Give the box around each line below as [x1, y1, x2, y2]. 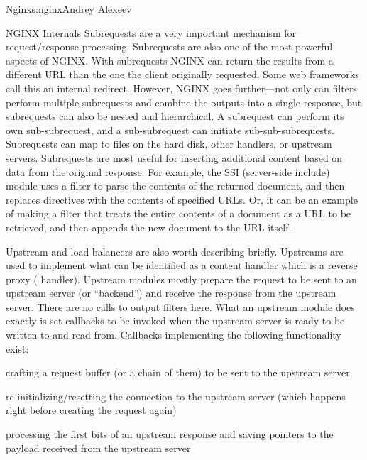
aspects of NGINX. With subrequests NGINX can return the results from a [6, 53, 334, 67]
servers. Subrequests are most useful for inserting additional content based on [6, 150, 343, 165]
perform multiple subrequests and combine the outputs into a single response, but [6, 94, 362, 109]
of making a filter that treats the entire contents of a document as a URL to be [6, 206, 351, 221]
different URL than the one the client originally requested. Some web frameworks [6, 67, 359, 82]
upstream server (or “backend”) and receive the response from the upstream [6, 285, 336, 300]
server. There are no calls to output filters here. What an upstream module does [6, 299, 355, 314]
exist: [6, 341, 29, 356]
